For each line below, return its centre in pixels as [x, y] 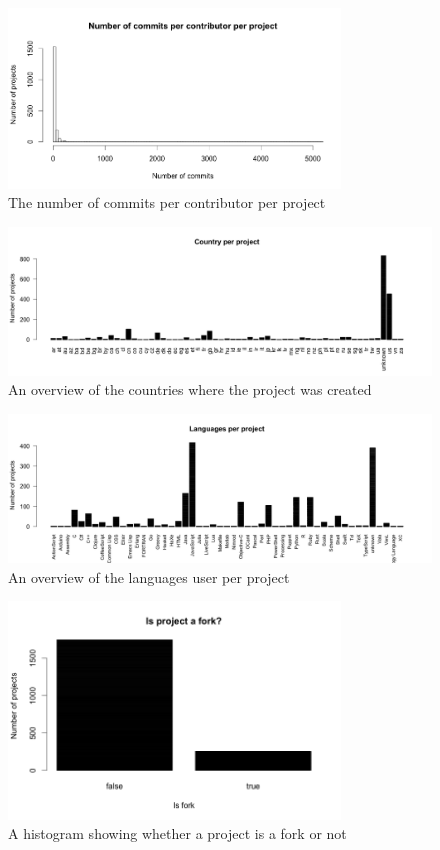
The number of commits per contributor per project [167, 202]
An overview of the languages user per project [149, 576]
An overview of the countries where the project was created [190, 389]
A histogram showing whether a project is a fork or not [177, 833]
